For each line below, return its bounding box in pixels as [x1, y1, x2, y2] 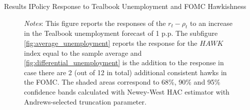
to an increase [190, 17, 232, 28]
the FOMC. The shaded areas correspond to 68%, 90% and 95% [24, 77, 220, 87]
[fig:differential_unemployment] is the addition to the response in [24, 57, 224, 68]
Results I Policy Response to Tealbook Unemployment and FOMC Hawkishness [4, 1, 246, 11]
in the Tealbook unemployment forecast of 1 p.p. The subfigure [24, 28, 218, 38]
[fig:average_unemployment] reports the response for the [24, 37, 197, 48]
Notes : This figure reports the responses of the [24, 17, 166, 28]
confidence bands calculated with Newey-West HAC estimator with [24, 86, 229, 97]
